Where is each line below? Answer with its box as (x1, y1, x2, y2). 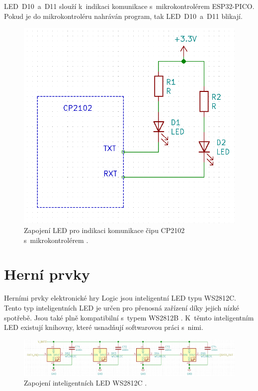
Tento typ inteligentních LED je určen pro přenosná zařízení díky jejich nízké (4, 302, 239, 313)
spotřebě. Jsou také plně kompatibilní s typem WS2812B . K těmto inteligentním (4, 312, 254, 322)
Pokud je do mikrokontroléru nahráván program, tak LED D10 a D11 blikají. (4, 10, 243, 21)
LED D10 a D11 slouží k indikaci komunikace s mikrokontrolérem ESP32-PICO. (4, 1, 255, 11)
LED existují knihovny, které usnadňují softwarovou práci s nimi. (4, 322, 203, 332)
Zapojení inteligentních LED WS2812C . (24, 378, 147, 388)
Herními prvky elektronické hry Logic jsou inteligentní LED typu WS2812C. (4, 293, 236, 303)
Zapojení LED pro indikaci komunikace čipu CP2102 (24, 225, 185, 235)
